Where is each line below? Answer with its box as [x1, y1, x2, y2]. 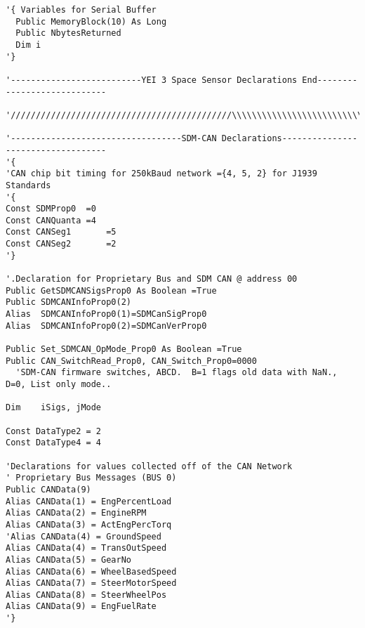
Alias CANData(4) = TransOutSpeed [6, 543, 167, 554]
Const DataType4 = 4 [6, 438, 102, 448]
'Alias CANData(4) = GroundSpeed [6, 531, 161, 542]
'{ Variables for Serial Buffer [6, 5, 157, 15]
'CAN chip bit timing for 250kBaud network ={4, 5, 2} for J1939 [6, 169, 317, 179]
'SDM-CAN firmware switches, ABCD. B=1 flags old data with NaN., [15, 367, 338, 378]
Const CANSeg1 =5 [6, 227, 117, 237]
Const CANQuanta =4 [6, 215, 96, 225]
